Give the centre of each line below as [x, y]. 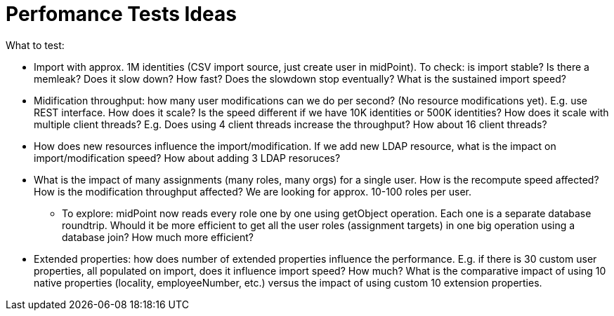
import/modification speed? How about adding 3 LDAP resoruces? [187, 158]
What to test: [35, 45]
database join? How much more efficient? [158, 237]
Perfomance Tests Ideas [121, 14]
